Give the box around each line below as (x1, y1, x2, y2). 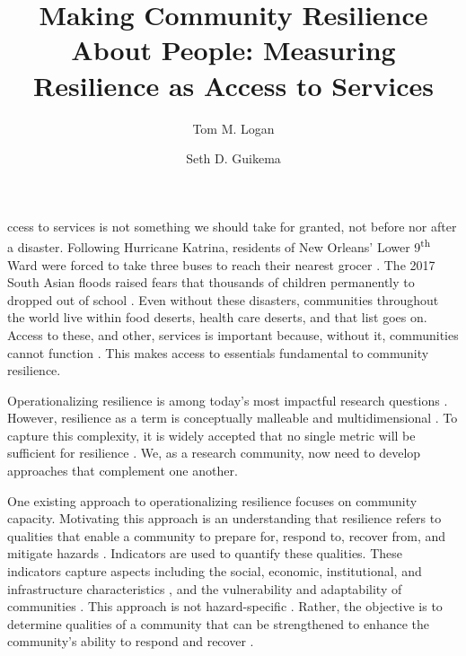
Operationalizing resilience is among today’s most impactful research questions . (7, 390, 448, 409)
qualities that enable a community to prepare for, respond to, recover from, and (7, 526, 446, 545)
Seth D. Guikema (186, 149, 281, 168)
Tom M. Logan (192, 118, 275, 137)
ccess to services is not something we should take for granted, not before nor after (7, 216, 457, 235)
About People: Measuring (71, 31, 396, 68)
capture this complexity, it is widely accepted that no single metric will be (7, 425, 416, 444)
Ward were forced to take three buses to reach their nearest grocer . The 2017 (7, 255, 435, 274)
